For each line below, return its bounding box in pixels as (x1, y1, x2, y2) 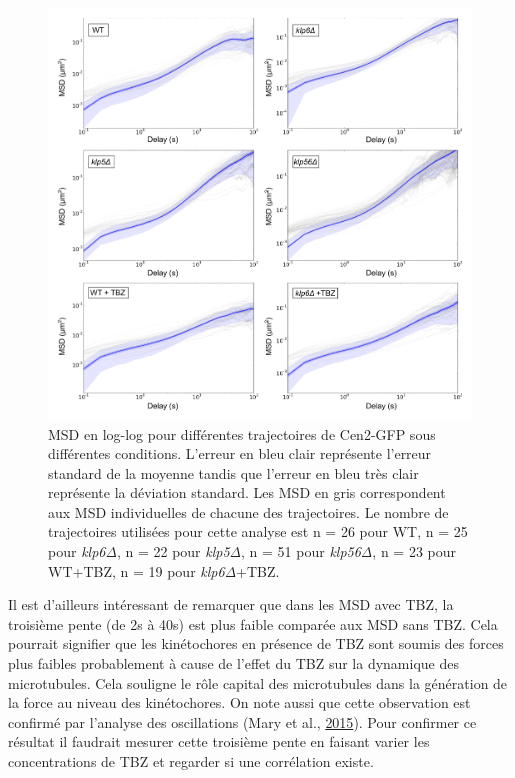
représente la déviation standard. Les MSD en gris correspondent (48, 482, 446, 503)
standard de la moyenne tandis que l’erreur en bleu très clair (48, 462, 419, 483)
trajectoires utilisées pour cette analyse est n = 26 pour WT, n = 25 (48, 521, 468, 542)
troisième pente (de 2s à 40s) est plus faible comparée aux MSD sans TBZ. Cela (8, 613, 498, 634)
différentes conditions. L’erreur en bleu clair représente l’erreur (48, 443, 432, 464)
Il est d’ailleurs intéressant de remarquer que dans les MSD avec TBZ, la (8, 594, 454, 615)
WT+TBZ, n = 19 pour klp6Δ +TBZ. (48, 560, 280, 581)
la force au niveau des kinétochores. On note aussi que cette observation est (8, 692, 471, 713)
